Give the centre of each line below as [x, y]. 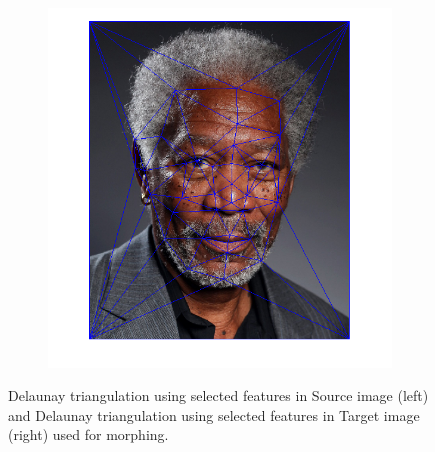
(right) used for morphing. [88, 434]
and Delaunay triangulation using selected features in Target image [214, 414]
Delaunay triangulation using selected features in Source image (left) [218, 395]
